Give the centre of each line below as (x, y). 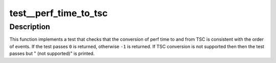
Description (30, 27)
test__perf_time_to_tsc (59, 13)
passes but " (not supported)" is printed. (52, 53)
